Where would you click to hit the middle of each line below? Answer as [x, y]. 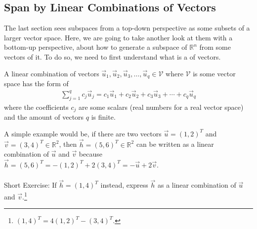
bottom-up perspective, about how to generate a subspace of [96, 47]
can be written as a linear [175, 144]
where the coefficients [36, 107]
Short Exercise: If [30, 185]
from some [215, 47]
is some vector [214, 73]
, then [68, 144]
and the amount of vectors [44, 117]
